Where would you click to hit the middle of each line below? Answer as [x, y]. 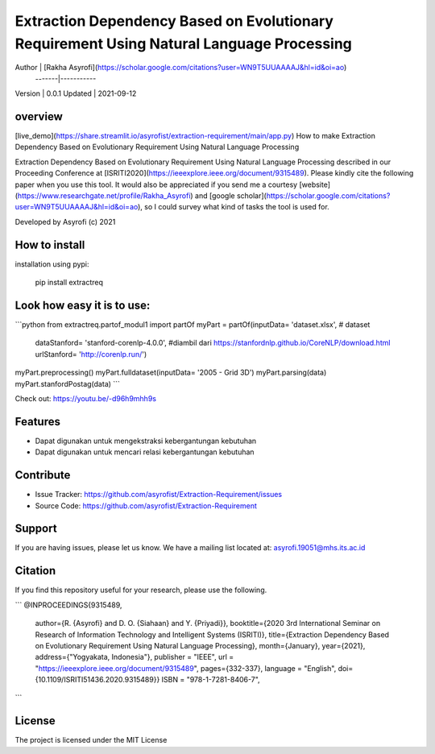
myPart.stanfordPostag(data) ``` [68, 383]
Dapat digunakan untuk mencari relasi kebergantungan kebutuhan [145, 452]
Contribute [43, 475]
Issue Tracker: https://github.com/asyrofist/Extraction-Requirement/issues [159, 495]
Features [37, 422]
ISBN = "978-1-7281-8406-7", [211, 680]
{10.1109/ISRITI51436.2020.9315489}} [97, 680]
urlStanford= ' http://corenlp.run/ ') [91, 354]
